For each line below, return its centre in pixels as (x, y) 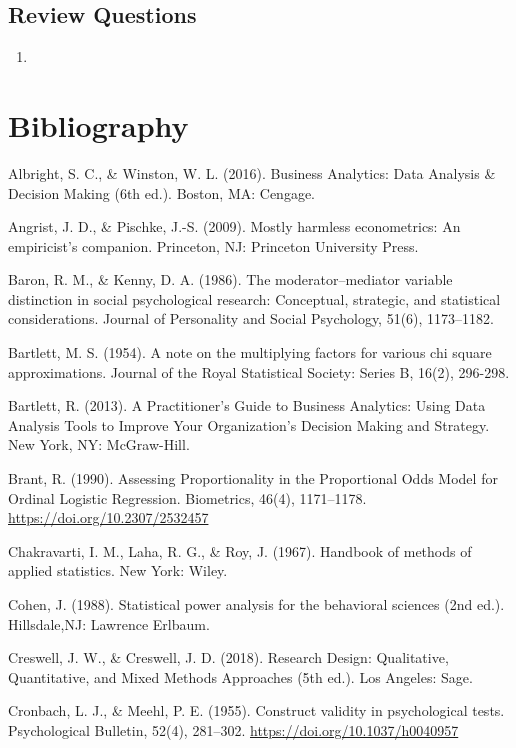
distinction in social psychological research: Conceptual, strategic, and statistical (254, 298)
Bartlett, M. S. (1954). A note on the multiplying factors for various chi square (250, 352)
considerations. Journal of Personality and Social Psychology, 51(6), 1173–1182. (251, 318)
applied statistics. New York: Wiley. (118, 570)
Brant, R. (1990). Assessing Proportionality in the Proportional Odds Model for (253, 478)
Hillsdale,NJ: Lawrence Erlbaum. (109, 623)
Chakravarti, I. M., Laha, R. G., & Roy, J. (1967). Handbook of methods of (240, 550)
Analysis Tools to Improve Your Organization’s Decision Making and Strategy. (249, 424)
